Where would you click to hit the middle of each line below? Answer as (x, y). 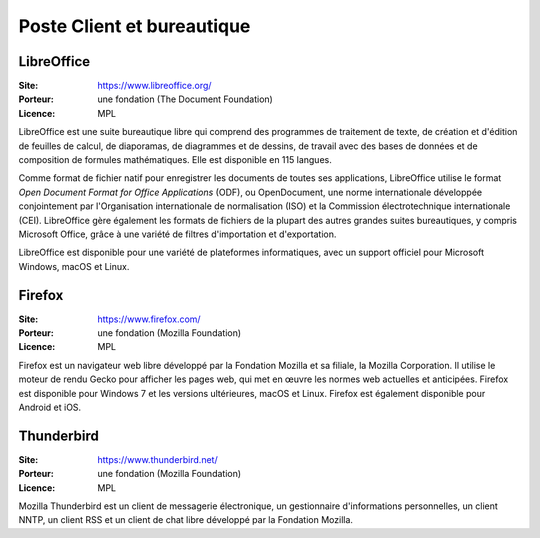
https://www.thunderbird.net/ (158, 459)
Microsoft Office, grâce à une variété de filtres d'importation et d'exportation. (177, 234)
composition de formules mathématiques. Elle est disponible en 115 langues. (175, 160)
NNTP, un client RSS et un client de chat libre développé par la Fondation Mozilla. (186, 520)
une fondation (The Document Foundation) (185, 99)
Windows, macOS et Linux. (74, 266)
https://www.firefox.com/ (149, 319)
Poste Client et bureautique (134, 26)
